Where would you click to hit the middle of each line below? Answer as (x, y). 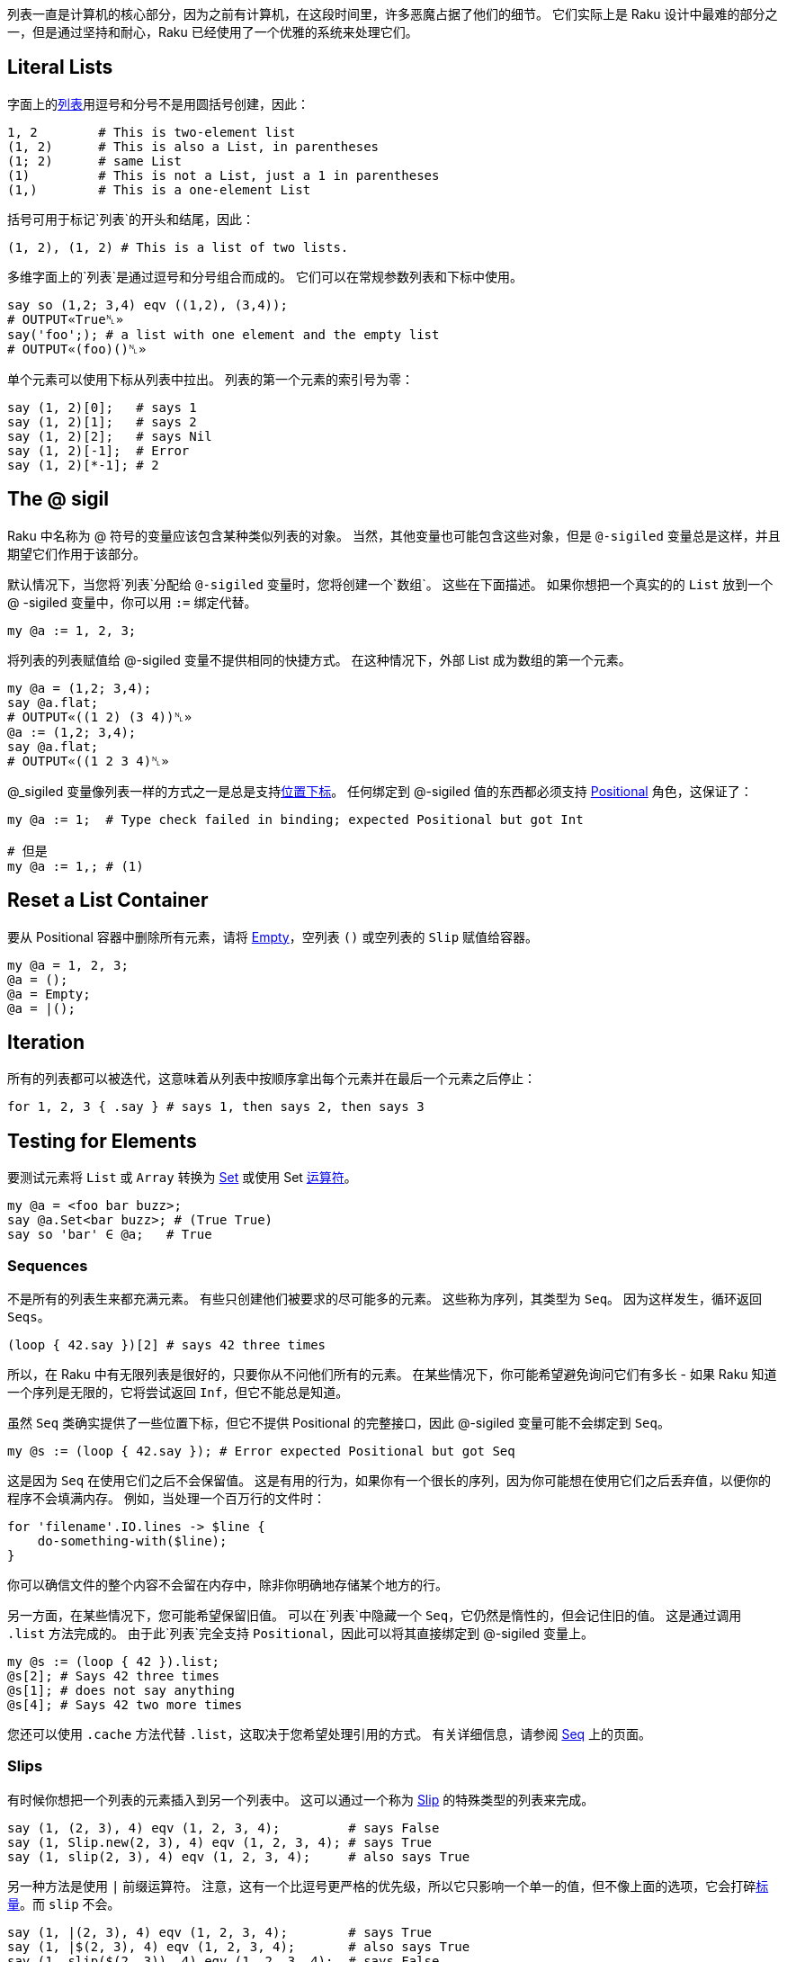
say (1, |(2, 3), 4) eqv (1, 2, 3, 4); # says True (220, 1932)
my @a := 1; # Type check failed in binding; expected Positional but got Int (295, 819)
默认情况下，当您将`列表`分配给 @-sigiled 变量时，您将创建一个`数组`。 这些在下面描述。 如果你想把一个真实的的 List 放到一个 (390, 584)
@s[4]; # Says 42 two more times (125, 1704)
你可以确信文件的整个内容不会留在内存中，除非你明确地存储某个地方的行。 (228, 1584)
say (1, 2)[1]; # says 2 (102, 421)
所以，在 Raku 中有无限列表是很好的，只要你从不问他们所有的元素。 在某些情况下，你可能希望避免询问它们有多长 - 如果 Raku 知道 (392, 1374)
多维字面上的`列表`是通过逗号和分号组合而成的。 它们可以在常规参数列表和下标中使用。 (265, 276)
